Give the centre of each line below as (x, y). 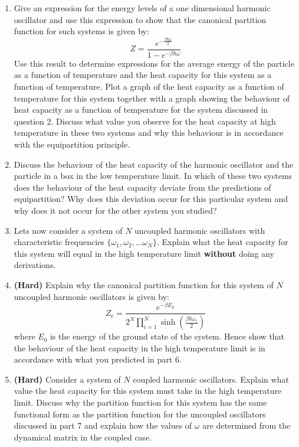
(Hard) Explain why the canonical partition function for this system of (144, 284)
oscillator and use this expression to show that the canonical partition (140, 19)
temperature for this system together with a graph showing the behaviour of (152, 98)
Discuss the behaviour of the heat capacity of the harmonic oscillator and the (154, 164)
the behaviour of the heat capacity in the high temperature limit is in (139, 348)
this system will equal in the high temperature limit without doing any (144, 253)
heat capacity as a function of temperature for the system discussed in (141, 110)
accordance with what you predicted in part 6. (98, 359)
